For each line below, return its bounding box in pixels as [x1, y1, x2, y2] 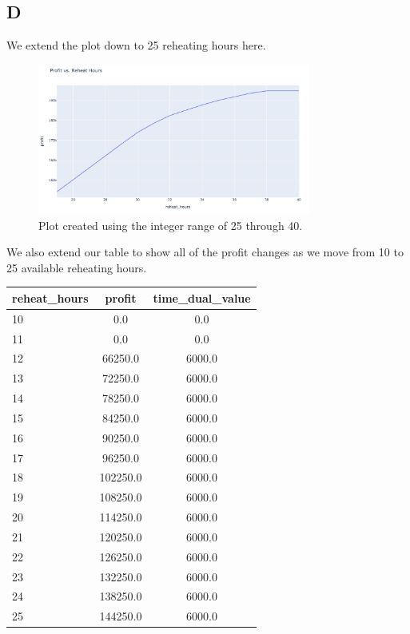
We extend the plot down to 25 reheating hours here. [6, 37, 266, 53]
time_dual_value [153, 289, 251, 306]
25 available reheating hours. [6, 259, 147, 275]
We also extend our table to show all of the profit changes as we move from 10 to [6, 244, 404, 260]
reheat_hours [12, 289, 89, 306]
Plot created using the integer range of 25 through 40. [38, 216, 303, 233]
